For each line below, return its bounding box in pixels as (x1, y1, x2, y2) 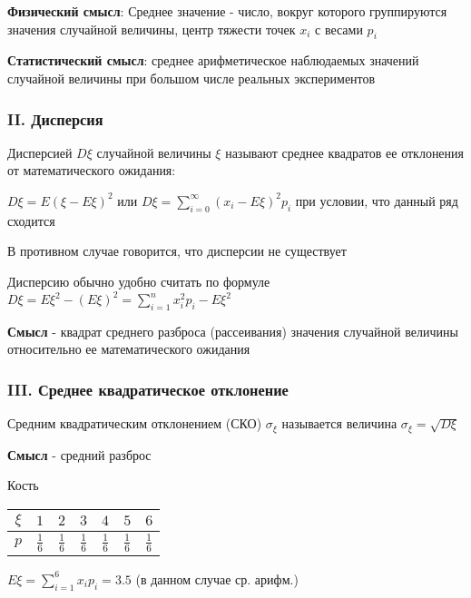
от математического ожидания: (7, 161, 176, 180)
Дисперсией (7, 142, 73, 162)
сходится (7, 211, 55, 230)
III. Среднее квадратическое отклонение (7, 377, 289, 400)
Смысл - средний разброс (7, 445, 152, 464)
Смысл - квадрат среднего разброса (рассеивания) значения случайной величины (7, 321, 458, 340)
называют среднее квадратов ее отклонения (225, 142, 465, 162)
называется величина (281, 414, 397, 433)
